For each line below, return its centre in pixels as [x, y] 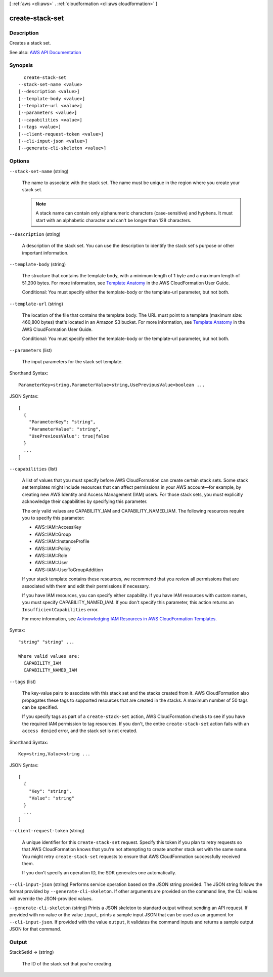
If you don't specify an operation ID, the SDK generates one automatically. [99, 873]
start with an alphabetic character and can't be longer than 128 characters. [113, 220]
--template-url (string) [36, 304]
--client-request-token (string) [47, 831]
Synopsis [21, 65]
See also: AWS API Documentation [45, 52]
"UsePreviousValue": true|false [69, 436]
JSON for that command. [35, 929]
